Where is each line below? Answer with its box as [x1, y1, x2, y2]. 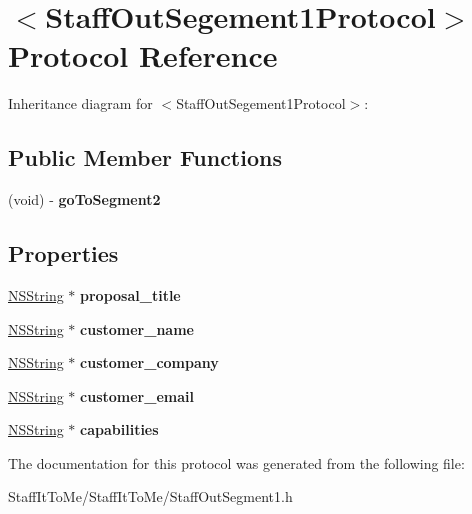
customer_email [80, 385, 194, 406]
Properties [8, 238, 119, 269]
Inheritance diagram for [8, 93, 153, 114]
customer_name [80, 318, 194, 339]
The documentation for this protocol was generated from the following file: [8, 452, 465, 473]
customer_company [80, 352, 219, 373]
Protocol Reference [8, 35, 278, 76]
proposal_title [80, 284, 181, 305]
